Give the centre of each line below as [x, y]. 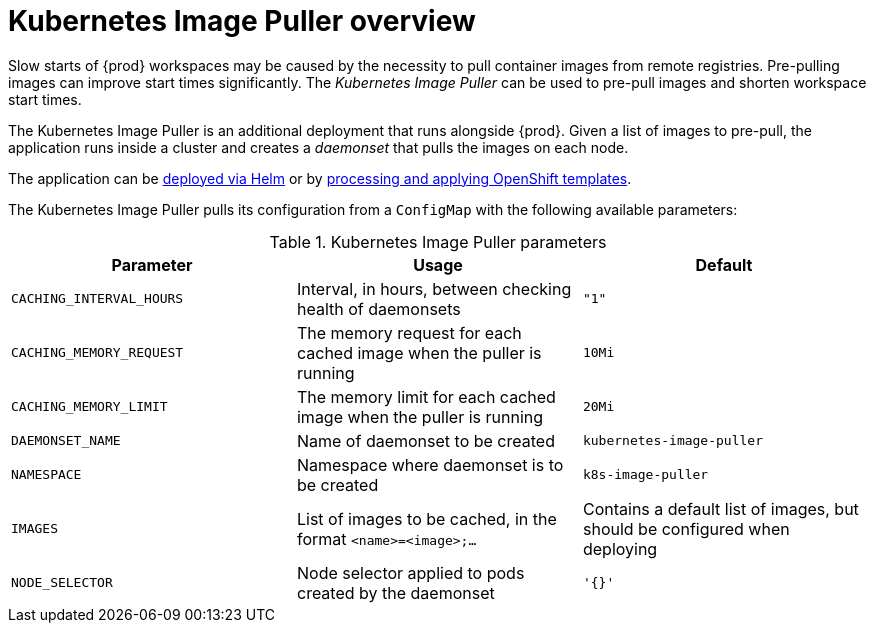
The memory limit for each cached [426, 396]
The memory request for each [409, 332]
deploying [620, 548]
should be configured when [686, 528]
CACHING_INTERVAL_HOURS [97, 299]
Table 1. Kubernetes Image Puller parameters [438, 241]
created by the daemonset [395, 592]
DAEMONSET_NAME [66, 441]
